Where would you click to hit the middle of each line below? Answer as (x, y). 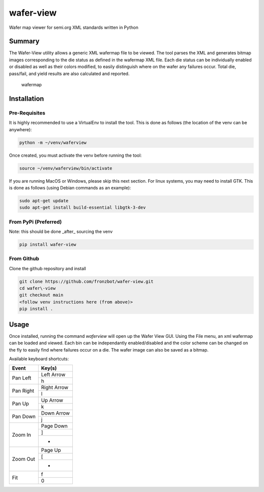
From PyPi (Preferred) (35, 222)
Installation (26, 99)
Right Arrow (55, 388)
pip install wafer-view (48, 244)
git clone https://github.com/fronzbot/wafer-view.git (86, 281)
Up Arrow (52, 400)
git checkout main (41, 295)
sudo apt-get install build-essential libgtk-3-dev (83, 208)
